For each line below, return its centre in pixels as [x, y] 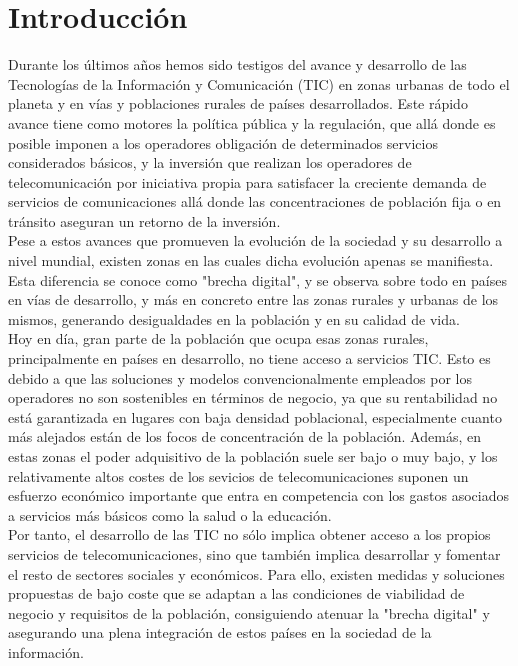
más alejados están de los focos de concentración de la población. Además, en [244, 436]
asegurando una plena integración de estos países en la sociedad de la [220, 632]
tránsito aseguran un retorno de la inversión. [144, 220]
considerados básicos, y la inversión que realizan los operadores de [210, 162]
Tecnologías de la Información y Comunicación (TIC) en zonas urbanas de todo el [259, 83]
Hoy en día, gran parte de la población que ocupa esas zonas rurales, [218, 338]
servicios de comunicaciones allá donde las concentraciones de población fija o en [255, 201]
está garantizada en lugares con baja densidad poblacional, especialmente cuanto [255, 416]
